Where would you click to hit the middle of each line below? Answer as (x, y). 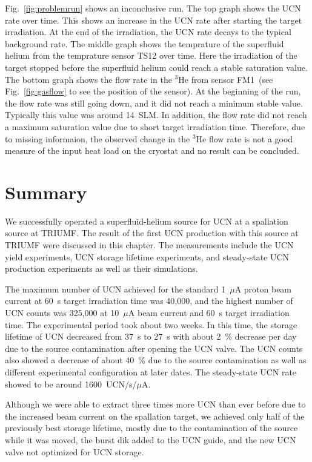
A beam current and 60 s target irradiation (209, 312)
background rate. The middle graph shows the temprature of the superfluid (144, 43)
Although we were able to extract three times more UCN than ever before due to (155, 404)
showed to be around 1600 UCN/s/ (71, 384)
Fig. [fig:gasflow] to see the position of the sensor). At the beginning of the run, (153, 91)
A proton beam (263, 289)
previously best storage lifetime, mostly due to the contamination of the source (151, 428)
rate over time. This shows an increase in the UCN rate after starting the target (154, 20)
